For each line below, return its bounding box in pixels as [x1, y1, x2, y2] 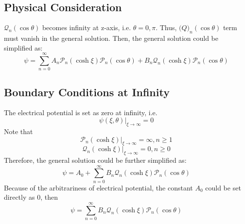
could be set [205, 182, 241, 192]
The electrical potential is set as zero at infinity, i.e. [4, 107, 157, 117]
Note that [4, 126, 33, 136]
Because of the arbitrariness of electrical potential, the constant [4, 182, 193, 192]
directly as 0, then [4, 192, 58, 202]
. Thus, [156, 22, 177, 33]
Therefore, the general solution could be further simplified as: [4, 155, 187, 165]
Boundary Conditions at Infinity [4, 84, 170, 99]
